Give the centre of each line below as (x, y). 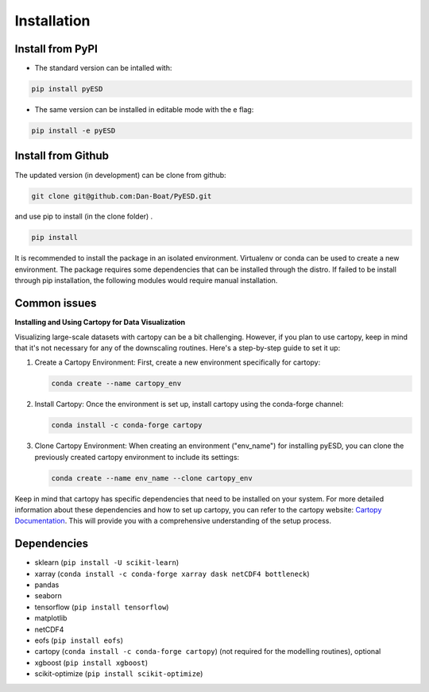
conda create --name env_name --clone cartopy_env (152, 478)
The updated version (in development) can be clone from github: (120, 175)
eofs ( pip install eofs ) (79, 640)
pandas (47, 585)
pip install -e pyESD (73, 131)
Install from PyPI (56, 49)
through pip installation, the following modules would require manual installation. (146, 280)
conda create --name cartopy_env (116, 384)
